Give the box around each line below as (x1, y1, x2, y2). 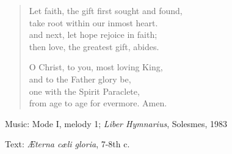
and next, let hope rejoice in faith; (29, 28, 158, 41)
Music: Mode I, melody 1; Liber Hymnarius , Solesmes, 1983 (5, 117, 228, 130)
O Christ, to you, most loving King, (29, 61, 163, 73)
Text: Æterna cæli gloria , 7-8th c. (5, 137, 130, 150)
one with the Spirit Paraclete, (29, 84, 140, 97)
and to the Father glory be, (29, 72, 131, 85)
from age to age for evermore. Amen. (29, 97, 167, 109)
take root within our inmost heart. (29, 16, 158, 29)
